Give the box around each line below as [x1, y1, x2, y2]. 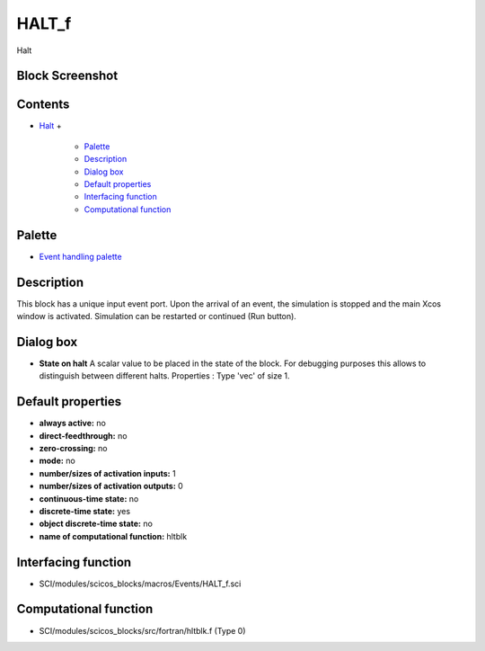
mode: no [39, 455, 75, 467]
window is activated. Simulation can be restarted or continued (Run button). [16, 311, 296, 322]
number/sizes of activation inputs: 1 [39, 468, 176, 478]
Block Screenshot [16, 68, 119, 84]
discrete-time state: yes [39, 505, 130, 516]
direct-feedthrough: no [39, 430, 128, 441]
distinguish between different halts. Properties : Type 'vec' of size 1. [39, 370, 291, 381]
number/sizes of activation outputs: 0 [39, 481, 183, 492]
